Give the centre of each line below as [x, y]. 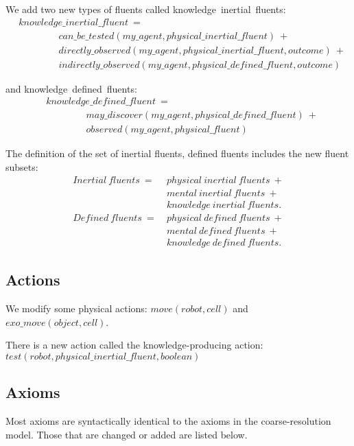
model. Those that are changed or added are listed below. [127, 434]
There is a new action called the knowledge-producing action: [134, 345]
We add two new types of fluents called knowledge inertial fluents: [146, 9]
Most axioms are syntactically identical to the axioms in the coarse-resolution [168, 420]
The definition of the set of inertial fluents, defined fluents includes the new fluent [177, 153]
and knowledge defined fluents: [71, 88]
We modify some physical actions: [76, 308]
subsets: [22, 167]
